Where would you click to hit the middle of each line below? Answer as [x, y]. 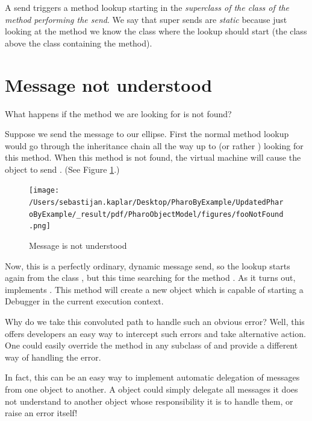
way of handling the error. [53, 357]
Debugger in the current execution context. [84, 301]
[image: [44, 191]
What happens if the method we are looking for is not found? [118, 113]
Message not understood [109, 84]
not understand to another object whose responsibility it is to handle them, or [149, 401]
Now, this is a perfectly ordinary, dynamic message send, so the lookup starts [148, 265]
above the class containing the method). [79, 43]
